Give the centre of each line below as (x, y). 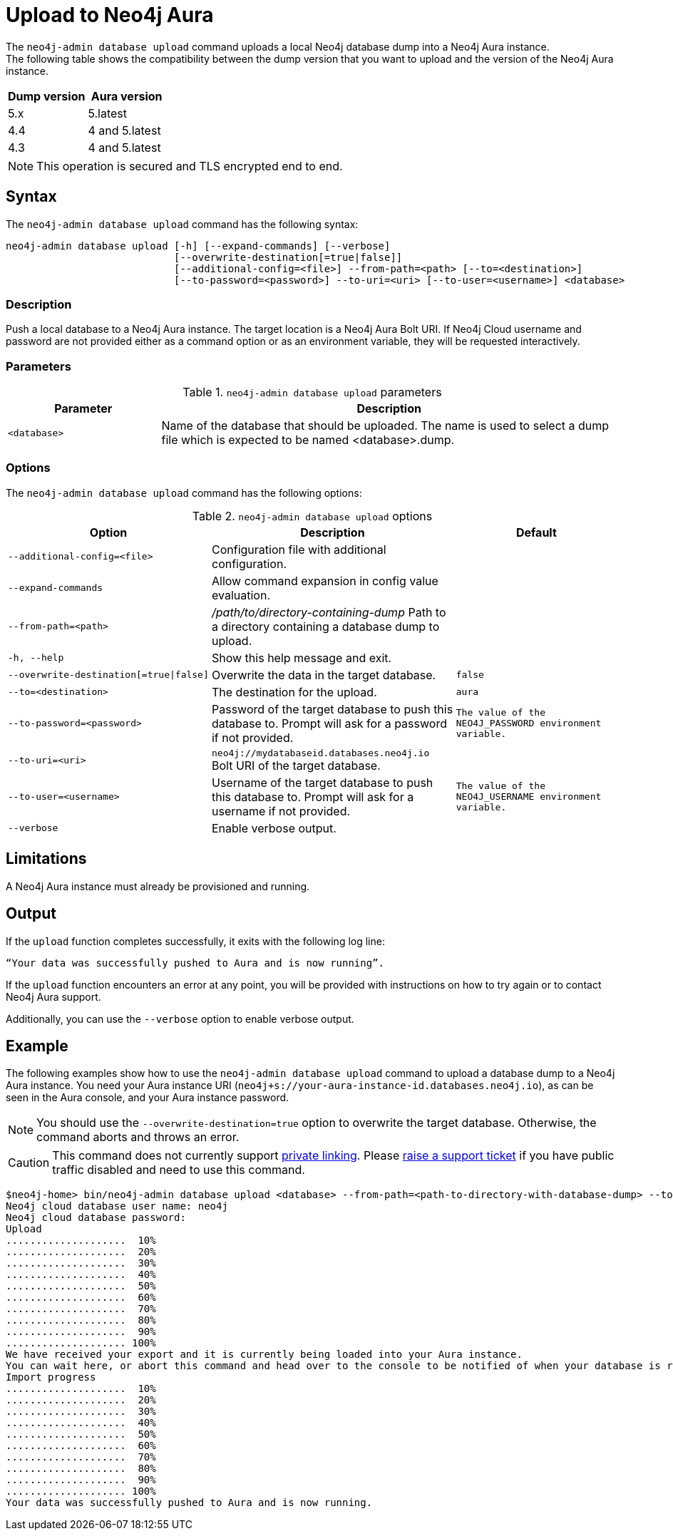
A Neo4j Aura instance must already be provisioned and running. (158, 886)
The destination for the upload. (294, 692)
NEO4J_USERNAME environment (529, 797)
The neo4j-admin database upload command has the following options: (184, 493)
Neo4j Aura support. (53, 996)
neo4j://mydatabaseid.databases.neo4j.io (320, 753)
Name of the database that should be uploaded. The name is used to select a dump (385, 426)
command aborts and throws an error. (138, 1137)
